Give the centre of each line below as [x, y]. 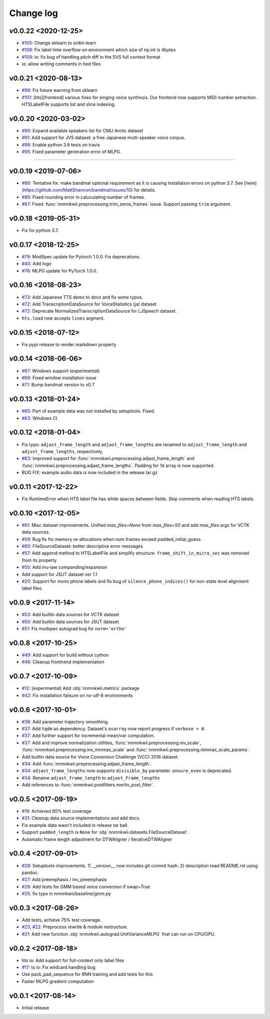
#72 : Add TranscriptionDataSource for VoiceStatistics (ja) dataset [89, 304]
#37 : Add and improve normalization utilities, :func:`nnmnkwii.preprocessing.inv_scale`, [111, 743]
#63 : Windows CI [39, 418]
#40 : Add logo [37, 264]
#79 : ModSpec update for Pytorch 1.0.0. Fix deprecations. [81, 256]
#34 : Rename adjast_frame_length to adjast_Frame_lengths [91, 778]
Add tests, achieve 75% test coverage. [61, 920]
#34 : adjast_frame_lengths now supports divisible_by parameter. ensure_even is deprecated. [127, 771]
